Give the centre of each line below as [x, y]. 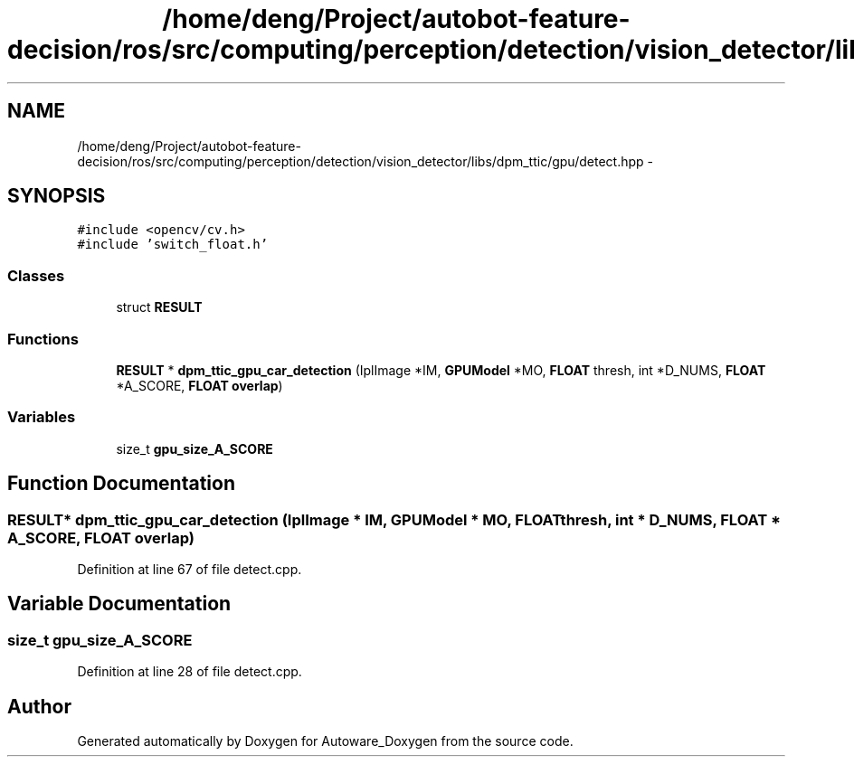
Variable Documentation [119, 604]
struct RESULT [159, 307]
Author [39, 706]
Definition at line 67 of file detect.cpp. [190, 569]
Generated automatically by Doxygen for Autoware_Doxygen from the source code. [325, 740]
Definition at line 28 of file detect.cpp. [190, 672]
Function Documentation [121, 484]
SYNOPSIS [57, 196]
